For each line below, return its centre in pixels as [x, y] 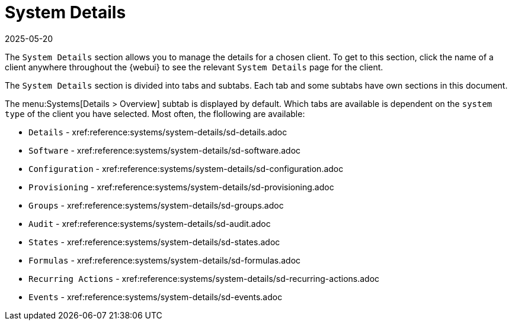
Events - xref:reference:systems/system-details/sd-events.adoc [156, 297]
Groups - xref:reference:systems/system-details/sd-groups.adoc [156, 205]
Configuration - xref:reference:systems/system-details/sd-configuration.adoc [186, 168]
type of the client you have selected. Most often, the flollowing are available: [155, 113]
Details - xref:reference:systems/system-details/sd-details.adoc [158, 132]
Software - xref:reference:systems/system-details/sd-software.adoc [165, 150]
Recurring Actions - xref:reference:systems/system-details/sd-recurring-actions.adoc [204, 278]
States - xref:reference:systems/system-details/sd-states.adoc [154, 242]
